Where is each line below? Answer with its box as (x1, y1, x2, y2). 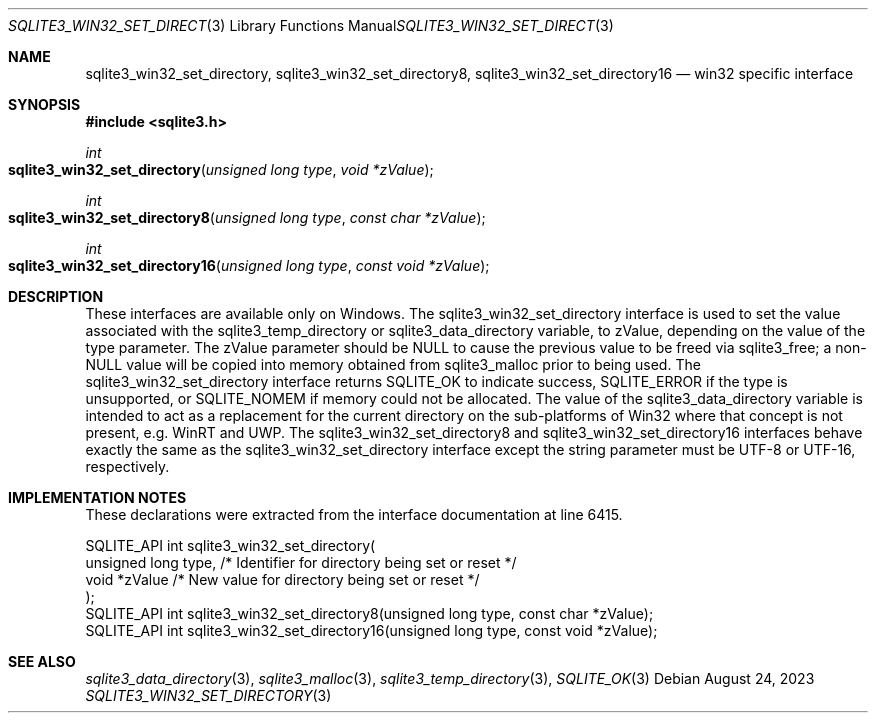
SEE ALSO (8, 653, 76, 670)
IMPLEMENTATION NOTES (8, 489, 187, 506)
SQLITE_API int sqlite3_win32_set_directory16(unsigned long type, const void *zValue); (85, 622, 658, 639)
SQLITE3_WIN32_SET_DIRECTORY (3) (85, 687, 332, 704)
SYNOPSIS (8, 96, 81, 113)
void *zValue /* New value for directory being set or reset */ (85, 571, 480, 588)
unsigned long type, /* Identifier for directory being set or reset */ (85, 554, 517, 571)
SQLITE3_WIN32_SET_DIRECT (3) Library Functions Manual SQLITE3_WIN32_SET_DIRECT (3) (8, 17, 614, 34)
